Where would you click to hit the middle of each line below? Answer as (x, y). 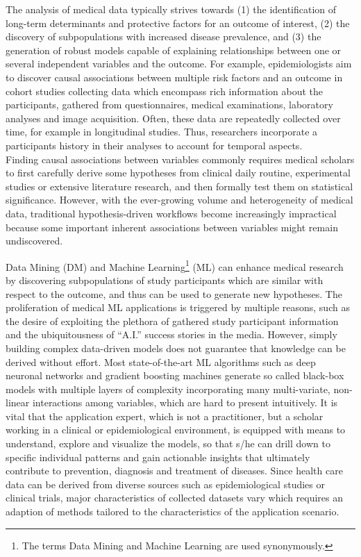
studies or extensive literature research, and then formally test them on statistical (179, 186)
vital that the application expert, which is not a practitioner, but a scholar (165, 416)
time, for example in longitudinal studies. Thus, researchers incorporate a (162, 132)
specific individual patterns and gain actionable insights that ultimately (158, 457)
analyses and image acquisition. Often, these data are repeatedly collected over (173, 118)
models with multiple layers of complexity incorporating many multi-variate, (168, 389)
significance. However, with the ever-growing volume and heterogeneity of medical (179, 200)
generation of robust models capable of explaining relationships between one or (174, 50)
